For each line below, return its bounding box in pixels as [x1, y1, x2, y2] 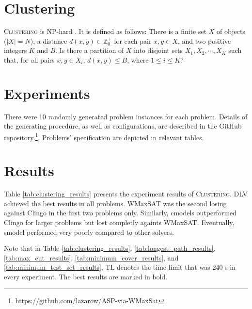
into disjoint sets [134, 45, 183, 55]
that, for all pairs [4, 54, 55, 65]
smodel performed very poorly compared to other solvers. [4, 227, 174, 237]
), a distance [30, 35, 67, 46]
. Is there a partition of [55, 45, 124, 55]
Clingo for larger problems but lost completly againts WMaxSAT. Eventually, [4, 217, 235, 227]
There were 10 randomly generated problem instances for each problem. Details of [4, 111, 248, 121]
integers [4, 45, 27, 55]
